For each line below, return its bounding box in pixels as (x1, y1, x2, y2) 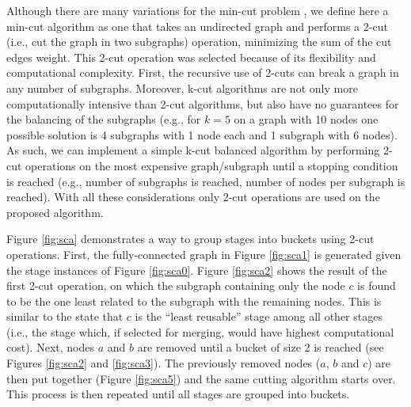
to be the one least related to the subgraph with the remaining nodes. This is (6, 292, 382, 309)
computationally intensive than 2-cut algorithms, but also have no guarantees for (6, 95, 399, 112)
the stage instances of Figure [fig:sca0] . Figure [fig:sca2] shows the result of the (6, 261, 387, 278)
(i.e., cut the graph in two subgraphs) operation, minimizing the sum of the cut (6, 33, 392, 50)
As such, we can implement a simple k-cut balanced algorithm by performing (6, 142, 380, 158)
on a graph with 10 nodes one (234, 111, 379, 127)
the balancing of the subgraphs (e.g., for (6, 111, 201, 127)
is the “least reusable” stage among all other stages (135, 308, 382, 325)
